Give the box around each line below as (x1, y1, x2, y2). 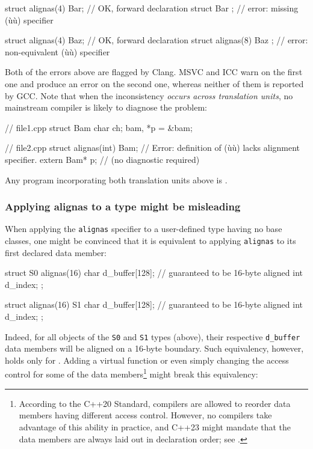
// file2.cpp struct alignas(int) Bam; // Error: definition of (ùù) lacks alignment (5, 141, 300, 154)
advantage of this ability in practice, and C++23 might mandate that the (19, 420, 291, 433)
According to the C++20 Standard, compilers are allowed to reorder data (19, 397, 291, 409)
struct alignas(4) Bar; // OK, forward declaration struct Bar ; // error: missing (5, 2, 299, 14)
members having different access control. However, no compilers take (19, 409, 272, 421)
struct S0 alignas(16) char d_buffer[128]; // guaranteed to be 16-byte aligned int (5, 266, 303, 279)
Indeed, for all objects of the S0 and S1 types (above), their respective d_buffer (5, 330, 300, 343)
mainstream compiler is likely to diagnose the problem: (5, 101, 207, 114)
